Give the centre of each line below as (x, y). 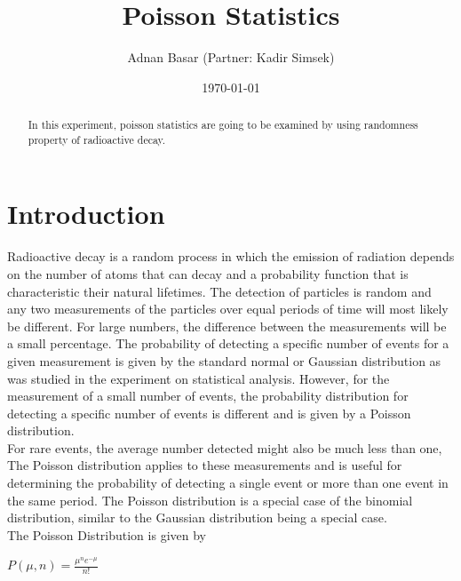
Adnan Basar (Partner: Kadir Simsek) (231, 57)
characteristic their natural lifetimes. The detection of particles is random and (219, 291)
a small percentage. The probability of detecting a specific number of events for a (228, 343)
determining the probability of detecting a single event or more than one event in (228, 483)
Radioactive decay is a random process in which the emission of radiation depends (231, 256)
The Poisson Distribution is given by (107, 534)
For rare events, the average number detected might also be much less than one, (225, 447)
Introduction (86, 214)
